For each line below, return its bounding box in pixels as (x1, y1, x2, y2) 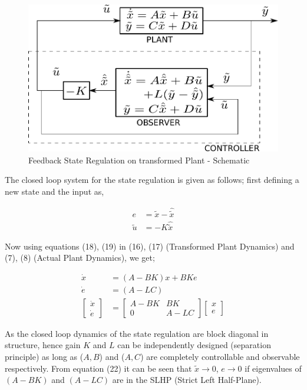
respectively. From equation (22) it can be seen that (5, 362, 192, 374)
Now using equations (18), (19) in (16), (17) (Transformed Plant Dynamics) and (5, 240, 295, 252)
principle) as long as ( (5, 350, 84, 362)
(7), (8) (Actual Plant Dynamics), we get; (5, 251, 155, 264)
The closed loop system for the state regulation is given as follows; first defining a (5, 173, 299, 186)
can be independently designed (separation (117, 339, 271, 351)
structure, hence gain (5, 339, 81, 351)
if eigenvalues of (245, 362, 302, 374)
